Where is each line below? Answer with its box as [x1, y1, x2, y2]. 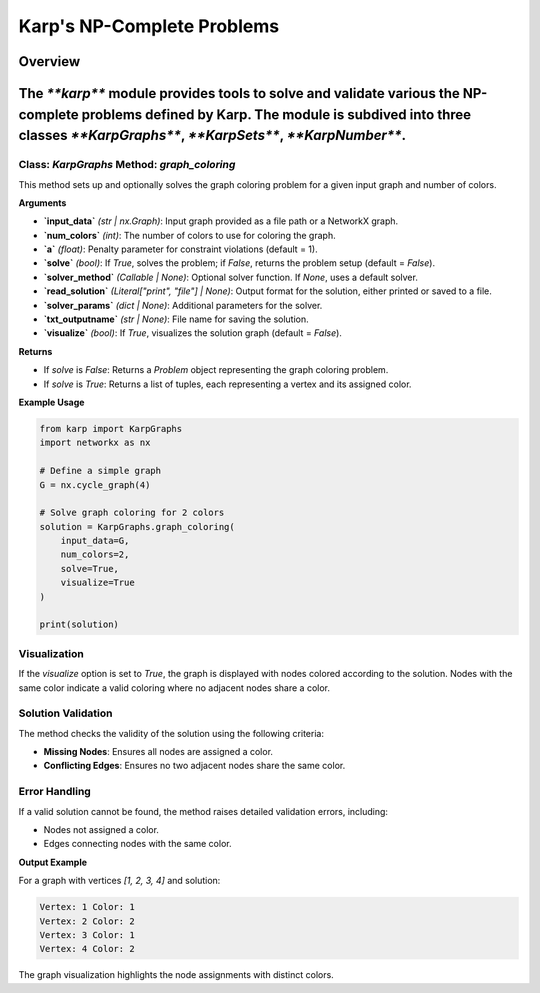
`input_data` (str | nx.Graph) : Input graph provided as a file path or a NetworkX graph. [43, 215, 399, 227]
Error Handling [18, 785, 92, 799]
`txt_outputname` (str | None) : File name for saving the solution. [43, 313, 309, 325]
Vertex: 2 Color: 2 [39, 915, 135, 927]
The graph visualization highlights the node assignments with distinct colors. [18, 969, 334, 981]
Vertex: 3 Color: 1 [39, 929, 135, 940]
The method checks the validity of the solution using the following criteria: [18, 727, 325, 739]
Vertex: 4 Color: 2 [39, 943, 135, 955]
